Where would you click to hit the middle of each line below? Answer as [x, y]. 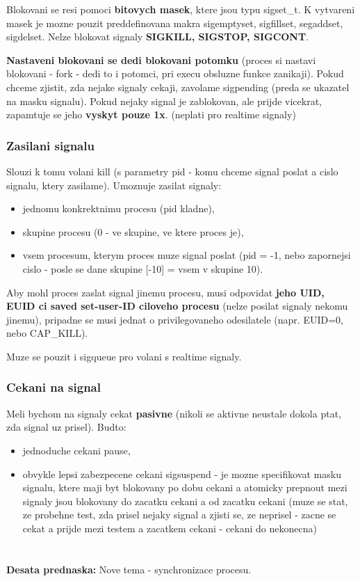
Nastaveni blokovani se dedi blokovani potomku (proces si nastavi [161, 59]
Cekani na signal [54, 387]
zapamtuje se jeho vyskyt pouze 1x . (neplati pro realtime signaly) [151, 114]
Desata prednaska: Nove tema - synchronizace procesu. [129, 569]
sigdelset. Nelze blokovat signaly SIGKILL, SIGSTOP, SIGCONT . [158, 37]
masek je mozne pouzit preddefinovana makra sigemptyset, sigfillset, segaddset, [175, 23]
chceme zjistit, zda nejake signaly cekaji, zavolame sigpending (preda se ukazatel [178, 87]
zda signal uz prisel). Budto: [66, 427]
